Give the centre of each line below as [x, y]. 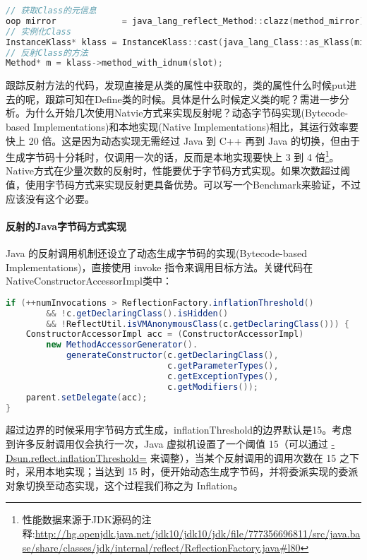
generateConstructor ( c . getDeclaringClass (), [172, 356]
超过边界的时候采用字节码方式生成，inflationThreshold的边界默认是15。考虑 [179, 430]
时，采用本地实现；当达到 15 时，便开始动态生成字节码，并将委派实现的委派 [182, 471]
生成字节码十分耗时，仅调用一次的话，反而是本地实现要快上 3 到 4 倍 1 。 [173, 156]
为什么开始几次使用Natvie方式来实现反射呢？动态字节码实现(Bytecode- [187, 113]
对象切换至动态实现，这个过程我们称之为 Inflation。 [125, 485]
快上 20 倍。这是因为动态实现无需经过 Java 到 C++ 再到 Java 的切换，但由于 [183, 140]
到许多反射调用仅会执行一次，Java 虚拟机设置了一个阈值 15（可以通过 [167, 444]
